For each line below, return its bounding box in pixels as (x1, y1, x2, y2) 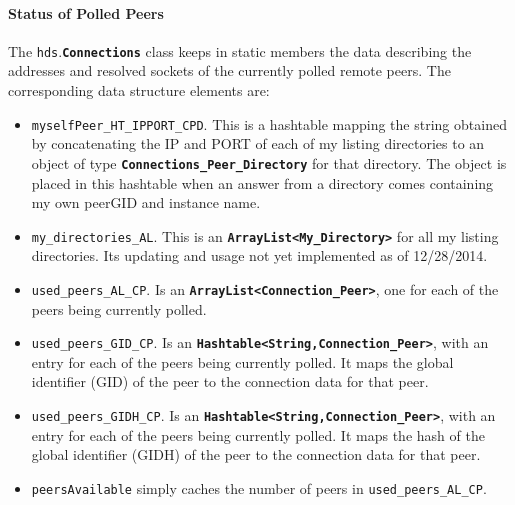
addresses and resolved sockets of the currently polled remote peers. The (8, 60, 451, 81)
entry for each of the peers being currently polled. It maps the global (31, 351, 454, 372)
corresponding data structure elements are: (8, 80, 270, 101)
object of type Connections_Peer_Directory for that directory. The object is (31, 152, 507, 173)
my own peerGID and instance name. (31, 192, 261, 213)
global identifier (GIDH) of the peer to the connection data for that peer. (31, 444, 481, 465)
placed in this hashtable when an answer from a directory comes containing (31, 172, 494, 193)
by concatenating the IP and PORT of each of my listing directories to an (31, 133, 485, 154)
